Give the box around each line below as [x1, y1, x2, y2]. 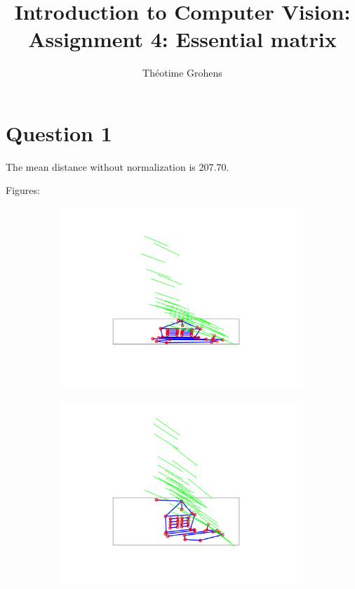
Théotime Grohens [142, 65, 222, 80]
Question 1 [6, 118, 112, 147]
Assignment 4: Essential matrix [28, 25, 337, 53]
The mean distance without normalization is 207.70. [6, 159, 229, 174]
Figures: [6, 183, 40, 198]
